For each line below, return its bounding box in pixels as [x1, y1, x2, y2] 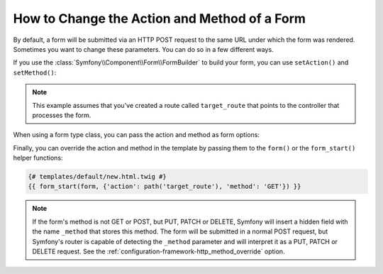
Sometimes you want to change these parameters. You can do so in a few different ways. [13, 45, 274, 53]
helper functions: [13, 153, 63, 163]
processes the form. [32, 111, 91, 119]
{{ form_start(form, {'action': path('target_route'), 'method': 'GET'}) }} [28, 182, 301, 191]
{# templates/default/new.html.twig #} [28, 172, 167, 181]
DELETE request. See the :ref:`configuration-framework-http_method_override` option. [32, 247, 285, 256]
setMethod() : [13, 68, 57, 77]
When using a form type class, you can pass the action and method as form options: [13, 131, 260, 139]
